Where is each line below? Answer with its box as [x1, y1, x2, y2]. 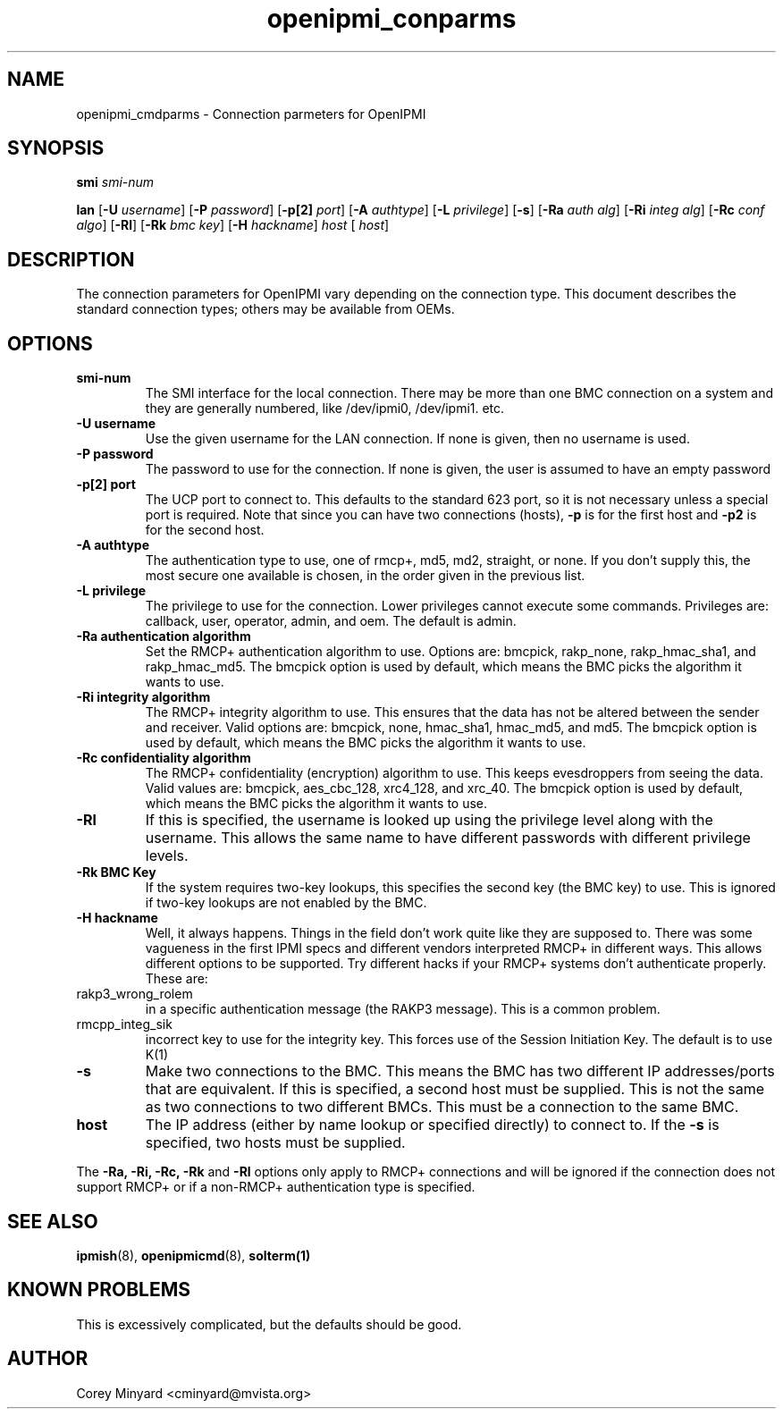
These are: [145, 971, 208, 987]
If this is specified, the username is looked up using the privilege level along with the [145, 811, 713, 830]
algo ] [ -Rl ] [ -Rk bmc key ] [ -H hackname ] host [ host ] [76, 217, 390, 233]
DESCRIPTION [7, 248, 135, 271]
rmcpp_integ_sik [76, 1016, 173, 1032]
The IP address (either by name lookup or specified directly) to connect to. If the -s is [145, 1116, 720, 1134]
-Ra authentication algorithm [76, 628, 251, 645]
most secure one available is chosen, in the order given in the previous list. [145, 568, 585, 584]
